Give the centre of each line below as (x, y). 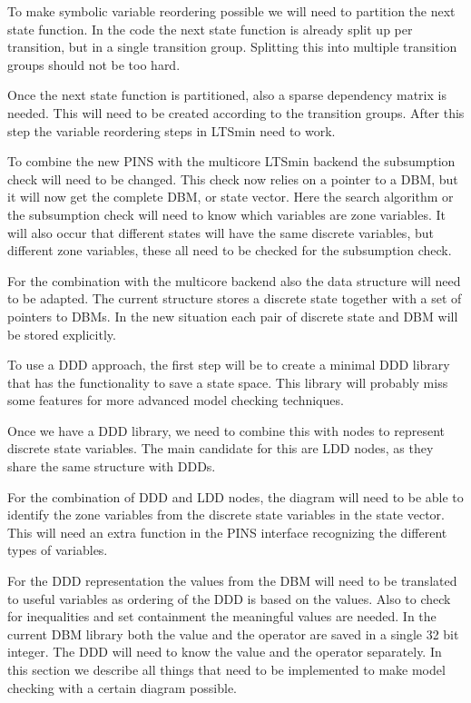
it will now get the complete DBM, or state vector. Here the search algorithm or (231, 197)
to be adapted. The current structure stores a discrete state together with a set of (235, 298)
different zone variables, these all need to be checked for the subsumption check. (230, 250)
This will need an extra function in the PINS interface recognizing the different (227, 532)
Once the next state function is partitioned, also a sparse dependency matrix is (227, 95)
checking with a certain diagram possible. (123, 687)
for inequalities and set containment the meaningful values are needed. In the (222, 616)
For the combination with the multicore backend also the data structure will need (234, 280)
